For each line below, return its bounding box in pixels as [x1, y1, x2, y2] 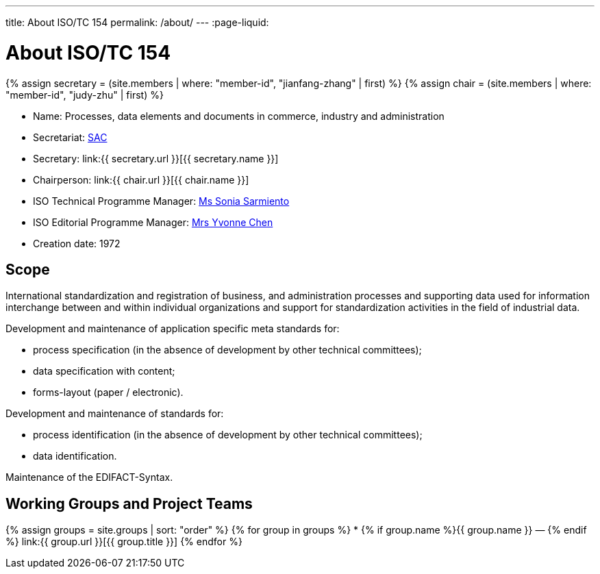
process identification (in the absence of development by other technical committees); [33, 429, 423, 441]
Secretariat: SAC [33, 131, 108, 143]
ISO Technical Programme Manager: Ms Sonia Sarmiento [33, 195, 290, 207]
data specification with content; [33, 365, 175, 377]
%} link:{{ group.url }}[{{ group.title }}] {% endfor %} [5, 536, 242, 548]
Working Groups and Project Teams [5, 495, 253, 512]
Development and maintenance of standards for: [5, 408, 224, 420]
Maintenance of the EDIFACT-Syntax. [5, 471, 173, 484]
